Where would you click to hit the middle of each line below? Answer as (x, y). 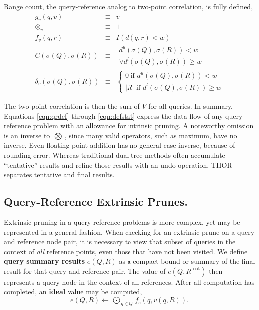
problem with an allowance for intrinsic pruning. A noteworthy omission (143, 126)
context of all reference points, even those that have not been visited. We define (126, 251)
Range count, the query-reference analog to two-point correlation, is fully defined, (129, 6)
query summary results (45, 261)
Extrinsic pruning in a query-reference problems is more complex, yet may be (122, 222)
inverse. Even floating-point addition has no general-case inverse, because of (120, 145)
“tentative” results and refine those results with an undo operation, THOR (118, 164)
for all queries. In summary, (191, 106)
